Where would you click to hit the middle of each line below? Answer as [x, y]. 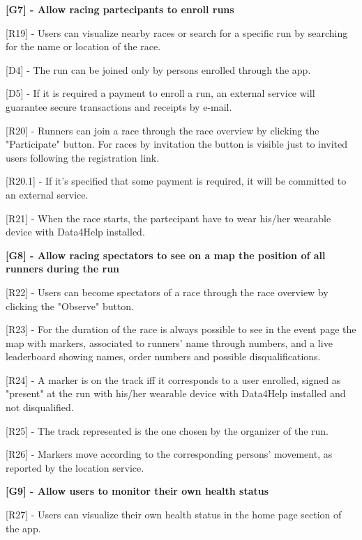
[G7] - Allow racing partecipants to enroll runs [120, 9]
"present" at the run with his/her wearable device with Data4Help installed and [176, 393]
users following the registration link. [83, 157]
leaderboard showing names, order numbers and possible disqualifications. [163, 356]
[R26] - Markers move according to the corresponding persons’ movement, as [169, 454]
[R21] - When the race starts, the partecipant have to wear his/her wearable [168, 218]
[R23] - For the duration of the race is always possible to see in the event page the [181, 329]
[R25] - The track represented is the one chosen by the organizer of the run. [167, 430]
